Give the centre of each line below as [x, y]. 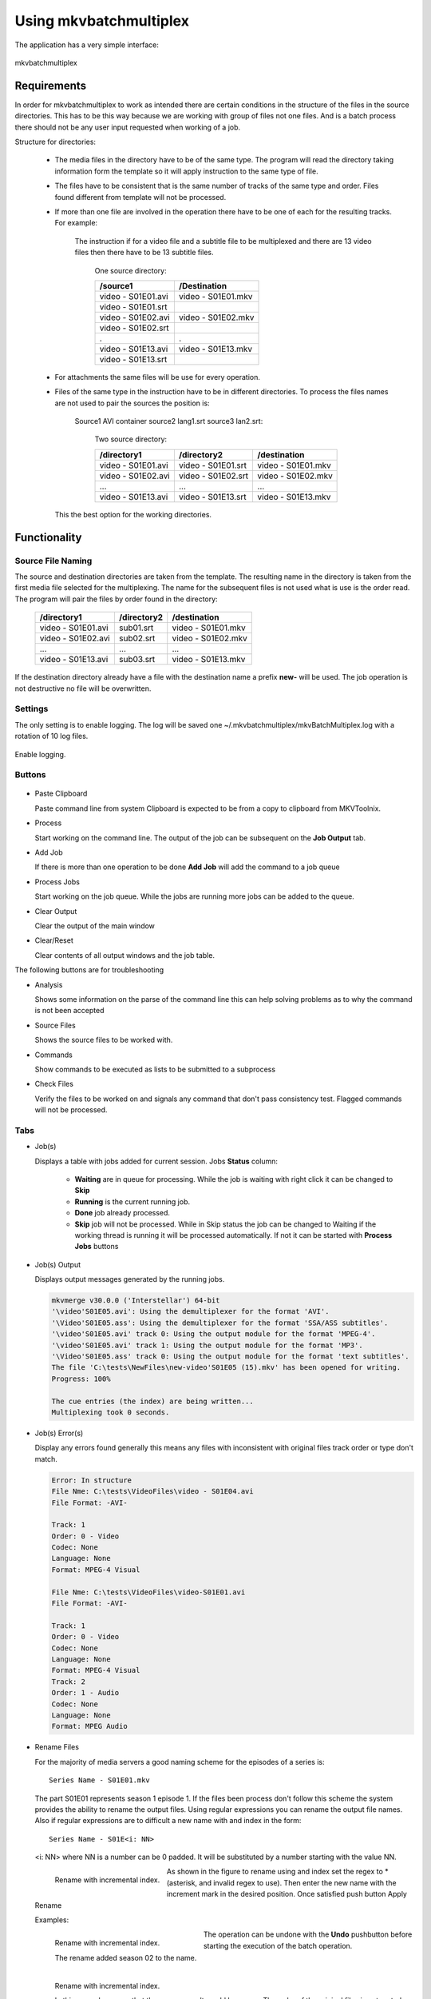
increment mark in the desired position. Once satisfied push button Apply [287, 1894]
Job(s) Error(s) [59, 1433]
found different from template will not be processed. [140, 197]
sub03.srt [137, 660]
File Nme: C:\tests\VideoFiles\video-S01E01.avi [148, 1592]
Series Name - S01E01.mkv [100, 1780]
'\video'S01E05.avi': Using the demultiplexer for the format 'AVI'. [190, 1312]
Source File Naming [53, 561]
